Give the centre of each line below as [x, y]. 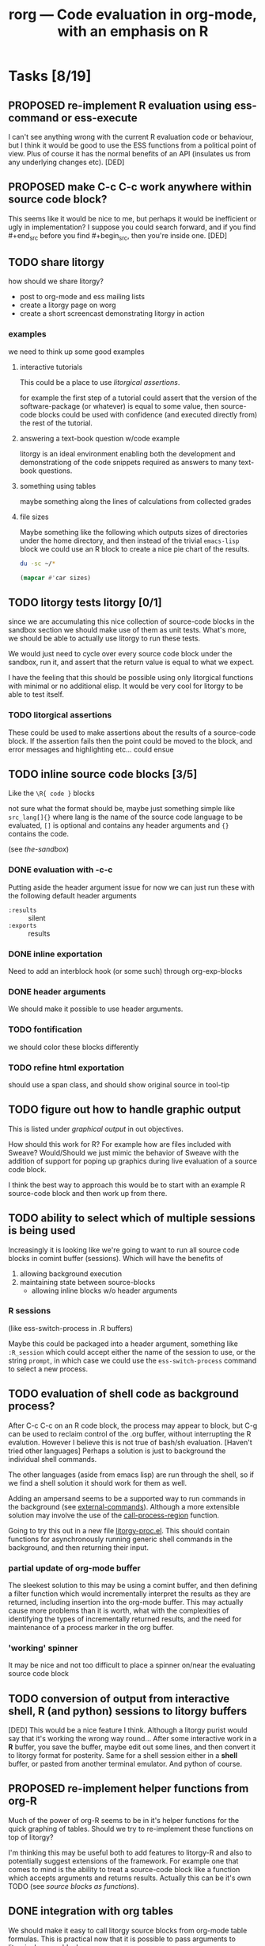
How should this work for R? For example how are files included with [120, 1144]
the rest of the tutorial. [56, 423]
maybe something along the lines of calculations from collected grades [135, 501]
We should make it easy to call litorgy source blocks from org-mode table [128, 1930]
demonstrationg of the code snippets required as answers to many [128, 462]
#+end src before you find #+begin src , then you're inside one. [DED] [118, 236]
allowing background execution [71, 1273]
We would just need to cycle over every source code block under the [121, 654]
